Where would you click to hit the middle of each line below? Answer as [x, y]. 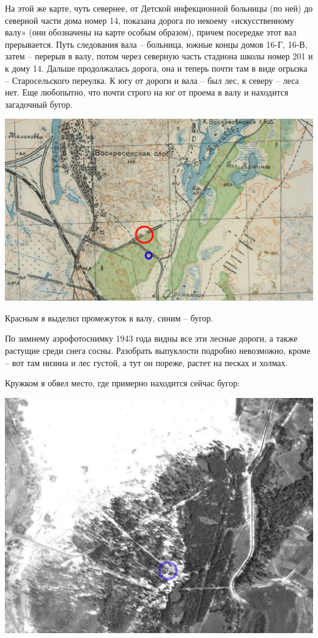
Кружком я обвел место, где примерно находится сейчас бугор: [123, 383]
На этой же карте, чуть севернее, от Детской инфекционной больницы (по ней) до [159, 8]
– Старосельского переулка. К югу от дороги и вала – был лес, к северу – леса [152, 80]
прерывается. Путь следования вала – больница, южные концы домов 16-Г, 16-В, [156, 44]
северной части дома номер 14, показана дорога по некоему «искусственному [150, 20]
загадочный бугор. [39, 104]
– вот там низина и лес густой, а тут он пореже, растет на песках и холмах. [146, 362]
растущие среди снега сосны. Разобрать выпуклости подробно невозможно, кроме [158, 350]
